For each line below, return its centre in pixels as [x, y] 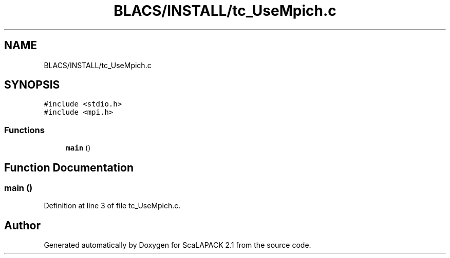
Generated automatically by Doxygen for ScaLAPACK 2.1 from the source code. [177, 245]
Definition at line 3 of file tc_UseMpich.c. [112, 206]
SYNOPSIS [32, 85]
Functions [24, 130]
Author [22, 225]
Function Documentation [69, 167]
